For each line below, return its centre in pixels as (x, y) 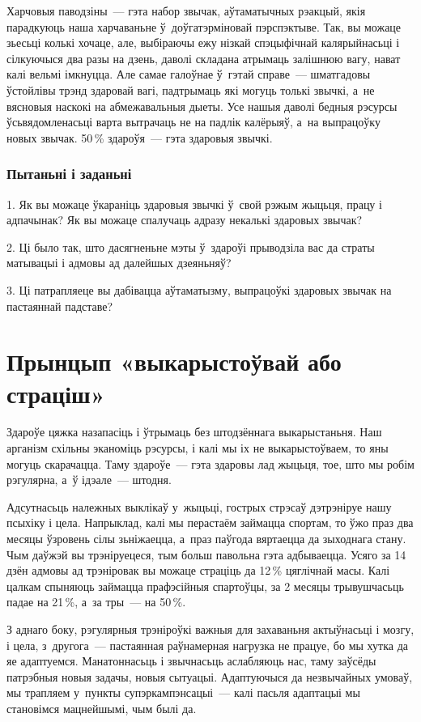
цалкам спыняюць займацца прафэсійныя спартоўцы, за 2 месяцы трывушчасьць (205, 586)
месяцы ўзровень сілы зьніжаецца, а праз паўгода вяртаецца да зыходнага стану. (206, 538)
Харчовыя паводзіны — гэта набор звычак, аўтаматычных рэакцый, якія (186, 11)
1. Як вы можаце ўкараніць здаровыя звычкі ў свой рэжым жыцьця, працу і (194, 204)
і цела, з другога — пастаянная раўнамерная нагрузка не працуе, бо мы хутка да (207, 645)
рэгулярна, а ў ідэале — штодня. (89, 480)
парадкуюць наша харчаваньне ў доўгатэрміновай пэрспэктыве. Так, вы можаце (204, 26)
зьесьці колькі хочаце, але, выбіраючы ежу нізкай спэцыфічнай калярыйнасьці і (203, 42)
